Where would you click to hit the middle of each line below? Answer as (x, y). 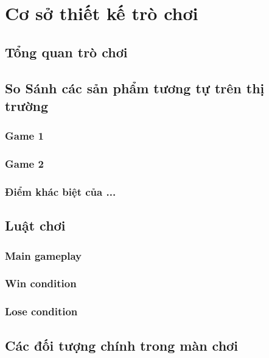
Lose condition (41, 311)
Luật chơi (35, 225)
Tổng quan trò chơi (66, 52)
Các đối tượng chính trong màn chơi (121, 345)
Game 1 (24, 136)
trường (27, 105)
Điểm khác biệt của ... (61, 191)
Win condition (41, 283)
